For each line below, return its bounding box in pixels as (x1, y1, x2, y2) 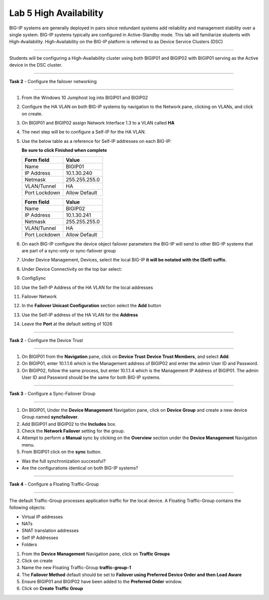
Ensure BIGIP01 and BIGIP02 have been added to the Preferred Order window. (21, 579, 183, 585)
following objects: (9, 504, 46, 510)
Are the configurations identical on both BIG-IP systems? (21, 465, 138, 471)
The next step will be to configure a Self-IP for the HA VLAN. (21, 129, 146, 135)
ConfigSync (21, 275, 46, 281)
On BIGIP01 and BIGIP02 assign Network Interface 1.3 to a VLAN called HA (21, 120, 175, 126)
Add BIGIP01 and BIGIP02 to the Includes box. (21, 421, 117, 427)
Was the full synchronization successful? (21, 458, 106, 464)
